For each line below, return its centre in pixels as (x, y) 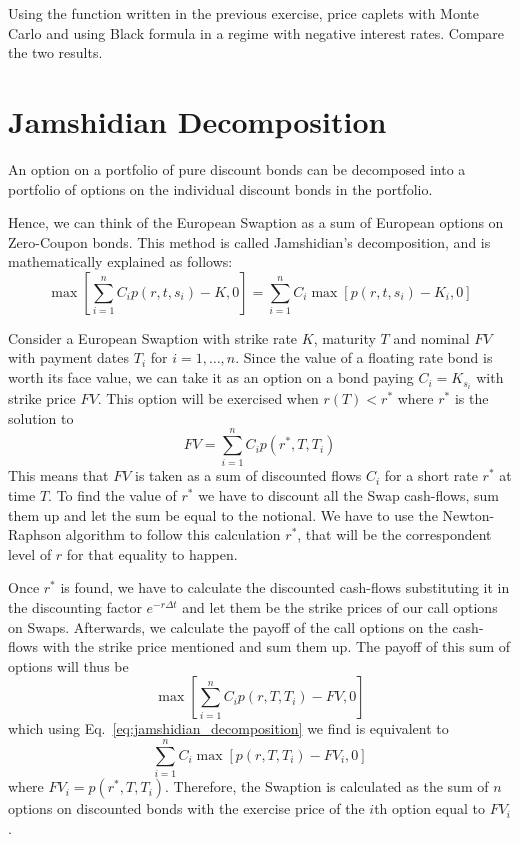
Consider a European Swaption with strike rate (153, 337)
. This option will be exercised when (208, 398)
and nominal (431, 337)
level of (30, 553)
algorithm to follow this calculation (173, 534)
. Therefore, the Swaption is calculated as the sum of (327, 786)
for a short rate (431, 475)
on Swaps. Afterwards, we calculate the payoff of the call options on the (228, 626)
